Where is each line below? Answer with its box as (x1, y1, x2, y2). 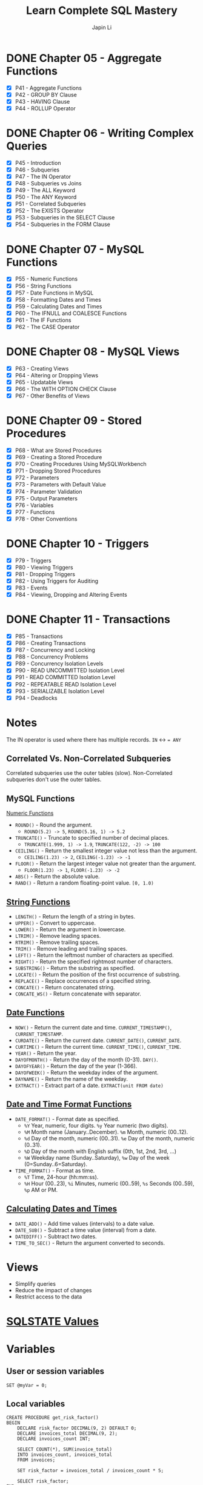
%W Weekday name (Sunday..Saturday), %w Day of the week (24, 1154, 170, 1161)
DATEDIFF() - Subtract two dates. (15, 1232, 97, 1240)
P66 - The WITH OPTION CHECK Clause (15, 385, 117, 393)
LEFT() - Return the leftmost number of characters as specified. (15, 952, 174, 959)
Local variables (6, 1399, 65, 1409)
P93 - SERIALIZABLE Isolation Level (15, 687, 105, 694)
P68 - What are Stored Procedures (15, 447, 102, 454)
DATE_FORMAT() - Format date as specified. (15, 1115, 120, 1123)
